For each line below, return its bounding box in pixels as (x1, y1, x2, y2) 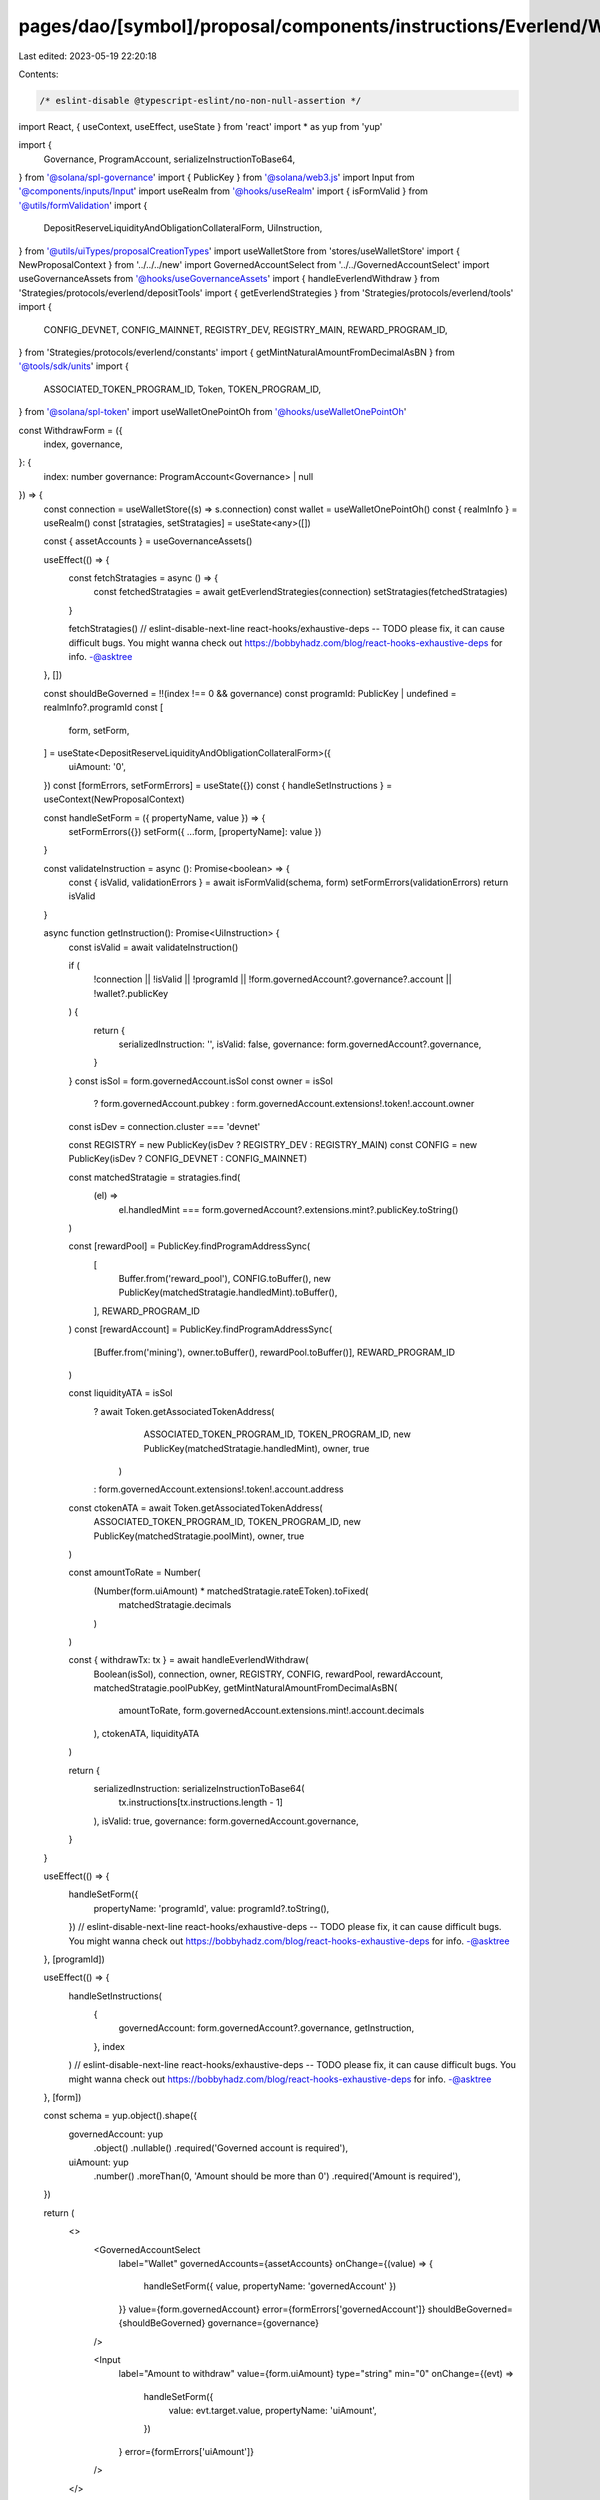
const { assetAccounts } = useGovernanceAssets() (43, 535, 253, 547)
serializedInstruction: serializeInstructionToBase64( (93, 1783, 305, 1795)
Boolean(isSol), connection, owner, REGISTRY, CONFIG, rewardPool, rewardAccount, (93, 1668, 444, 1680)
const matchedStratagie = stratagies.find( (68, 1171, 241, 1183)
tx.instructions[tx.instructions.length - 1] (118, 1796, 284, 1809)
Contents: (18, 68, 59, 80)
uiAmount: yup (68, 2156, 129, 2168)
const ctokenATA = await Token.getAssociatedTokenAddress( (68, 1501, 324, 1514)
